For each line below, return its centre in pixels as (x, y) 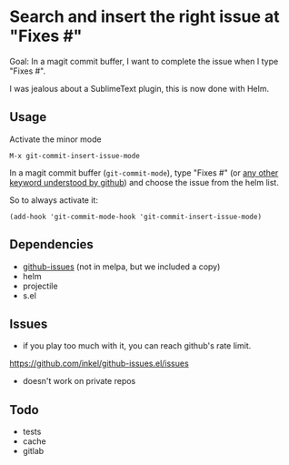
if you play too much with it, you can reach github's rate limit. (137, 346)
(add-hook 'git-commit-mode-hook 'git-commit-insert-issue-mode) (135, 217)
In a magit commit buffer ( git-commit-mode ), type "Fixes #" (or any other (144, 172)
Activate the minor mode (55, 139)
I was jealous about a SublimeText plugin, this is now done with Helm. (140, 88)
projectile (40, 286)
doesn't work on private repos (79, 381)
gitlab (33, 451)
